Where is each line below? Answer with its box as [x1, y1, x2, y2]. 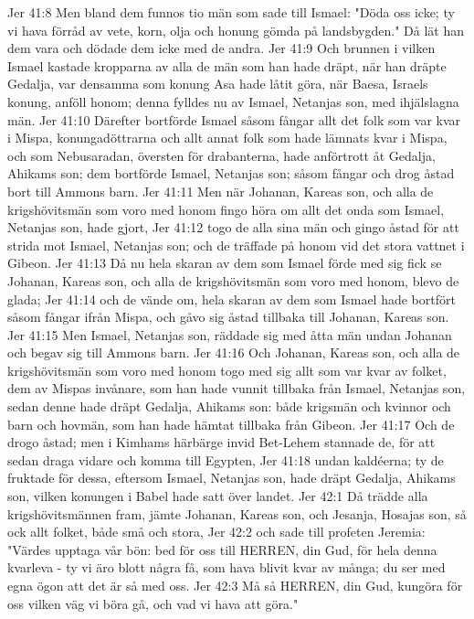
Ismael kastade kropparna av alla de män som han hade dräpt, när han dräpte [7, 56, 447, 75]
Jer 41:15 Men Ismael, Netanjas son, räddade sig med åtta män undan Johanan [7, 325, 452, 344]
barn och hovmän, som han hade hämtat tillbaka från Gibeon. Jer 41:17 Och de [7, 414, 455, 433]
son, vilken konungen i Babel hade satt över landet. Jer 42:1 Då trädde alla [7, 486, 428, 506]
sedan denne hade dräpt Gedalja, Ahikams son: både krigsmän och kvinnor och [7, 397, 451, 416]
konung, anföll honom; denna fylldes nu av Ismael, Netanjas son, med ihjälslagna [7, 91, 459, 111]
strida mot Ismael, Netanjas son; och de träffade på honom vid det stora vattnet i [7, 235, 465, 254]
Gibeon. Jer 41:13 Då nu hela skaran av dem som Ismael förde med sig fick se [7, 253, 442, 272]
